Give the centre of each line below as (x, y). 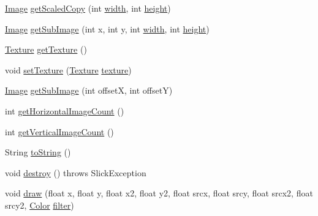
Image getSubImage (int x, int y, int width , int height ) (107, 28)
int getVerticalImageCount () (59, 131)
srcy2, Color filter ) (40, 205)
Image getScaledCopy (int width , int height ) (88, 8)
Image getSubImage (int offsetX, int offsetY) (89, 90)
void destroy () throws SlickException (76, 172)
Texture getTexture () (46, 49)
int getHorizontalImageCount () (65, 110)
